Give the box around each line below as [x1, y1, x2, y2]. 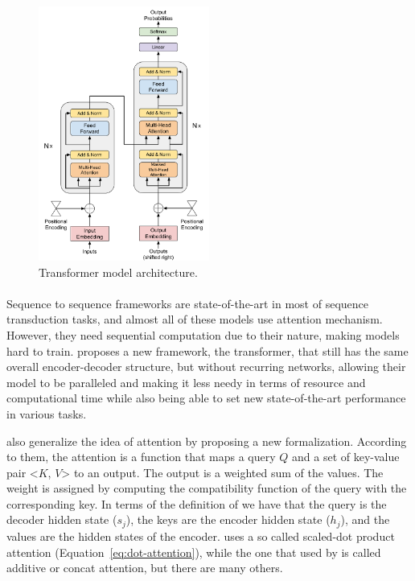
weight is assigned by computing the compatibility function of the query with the [6, 480, 407, 497]
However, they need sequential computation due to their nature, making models [6, 326, 400, 343]
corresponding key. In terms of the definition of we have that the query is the [6, 495, 387, 512]
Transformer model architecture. [39, 263, 198, 280]
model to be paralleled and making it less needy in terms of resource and [6, 373, 366, 390]
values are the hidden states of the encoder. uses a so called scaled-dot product [6, 527, 395, 544]
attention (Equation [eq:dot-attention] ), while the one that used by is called [6, 543, 381, 560]
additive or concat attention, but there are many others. [6, 559, 283, 576]
